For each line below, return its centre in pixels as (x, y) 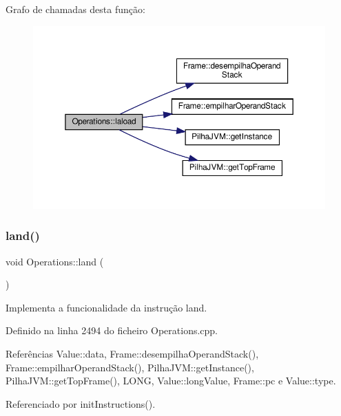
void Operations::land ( (55, 261)
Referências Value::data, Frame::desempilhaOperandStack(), (132, 354)
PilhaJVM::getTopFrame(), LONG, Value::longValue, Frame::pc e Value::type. (171, 381)
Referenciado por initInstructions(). (81, 403)
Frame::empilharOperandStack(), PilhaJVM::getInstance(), (130, 367)
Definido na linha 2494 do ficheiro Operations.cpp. (112, 330)
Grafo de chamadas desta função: (75, 9)
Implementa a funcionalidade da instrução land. (106, 307)
